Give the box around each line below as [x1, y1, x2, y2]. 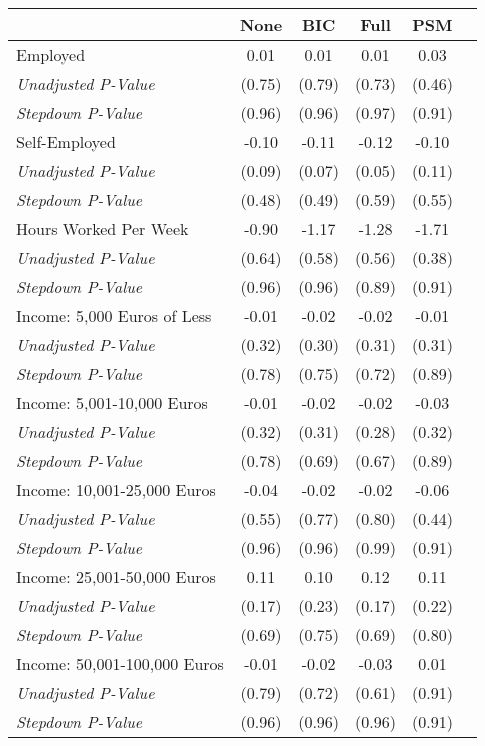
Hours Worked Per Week [16, 217, 189, 240]
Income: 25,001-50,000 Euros [16, 565, 216, 588]
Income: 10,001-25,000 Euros [16, 478, 216, 501]
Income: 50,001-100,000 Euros [16, 652, 224, 675]
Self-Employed [16, 130, 116, 153]
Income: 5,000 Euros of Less [16, 304, 212, 327]
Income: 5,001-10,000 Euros [16, 391, 208, 414]
